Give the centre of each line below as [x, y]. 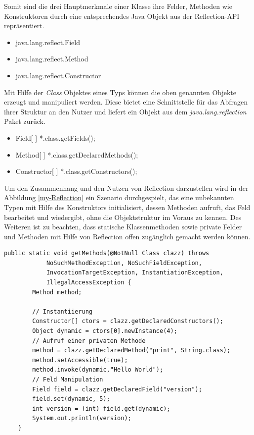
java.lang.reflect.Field [48, 42]
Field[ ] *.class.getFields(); [55, 137]
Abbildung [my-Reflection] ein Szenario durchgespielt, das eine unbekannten [119, 197]
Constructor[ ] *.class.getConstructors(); [76, 171]
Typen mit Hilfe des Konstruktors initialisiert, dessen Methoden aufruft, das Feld [127, 207]
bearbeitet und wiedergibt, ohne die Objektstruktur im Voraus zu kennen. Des [123, 217]
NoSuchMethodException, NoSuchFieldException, [124, 263]
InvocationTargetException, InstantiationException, [135, 273]
